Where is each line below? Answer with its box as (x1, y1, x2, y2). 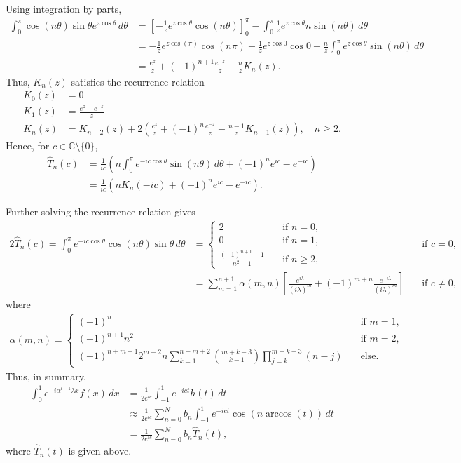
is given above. (68, 443, 132, 458)
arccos (266, 409, 292, 420)
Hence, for (6, 138, 50, 153)
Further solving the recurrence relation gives (6, 203, 195, 218)
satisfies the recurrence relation (71, 74, 205, 88)
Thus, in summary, (6, 368, 86, 383)
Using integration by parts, (6, 1, 122, 15)
